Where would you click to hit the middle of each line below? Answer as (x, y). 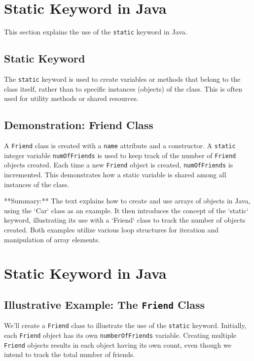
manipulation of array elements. (52, 239)
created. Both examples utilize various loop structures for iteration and (111, 229)
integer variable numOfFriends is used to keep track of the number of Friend (120, 155)
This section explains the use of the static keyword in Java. (96, 32)
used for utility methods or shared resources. (71, 98)
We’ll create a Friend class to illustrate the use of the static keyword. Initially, (125, 325)
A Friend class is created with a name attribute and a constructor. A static (120, 146)
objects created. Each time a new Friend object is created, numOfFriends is (119, 165)
